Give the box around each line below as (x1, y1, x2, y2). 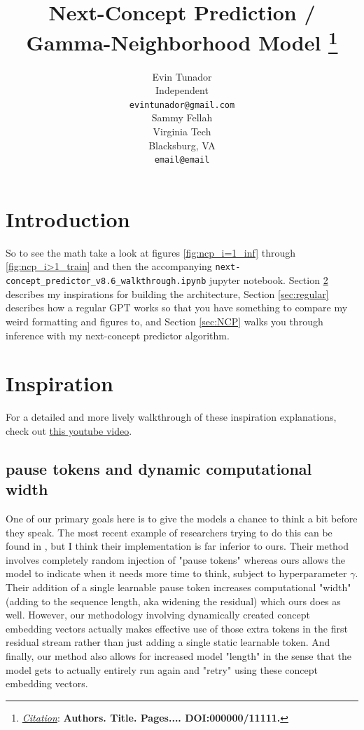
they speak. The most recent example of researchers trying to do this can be (6, 525, 332, 539)
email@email (154, 155, 210, 165)
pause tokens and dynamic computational (6, 457, 312, 479)
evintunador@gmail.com (129, 100, 235, 110)
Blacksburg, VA (148, 137, 216, 152)
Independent (155, 83, 209, 97)
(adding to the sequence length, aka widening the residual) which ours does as (6, 593, 341, 608)
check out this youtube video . (6, 423, 132, 438)
